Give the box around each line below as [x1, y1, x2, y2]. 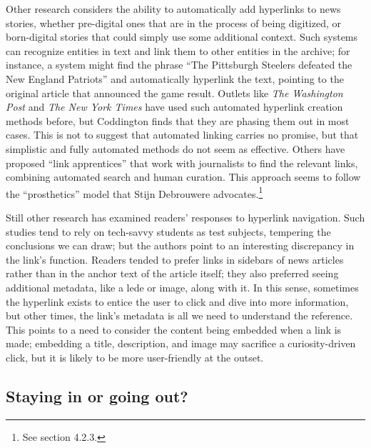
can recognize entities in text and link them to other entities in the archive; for [6, 43, 350, 58]
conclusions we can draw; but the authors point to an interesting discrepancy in [6, 238, 355, 253]
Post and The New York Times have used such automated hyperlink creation [6, 99, 343, 114]
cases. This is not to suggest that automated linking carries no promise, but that [6, 127, 359, 142]
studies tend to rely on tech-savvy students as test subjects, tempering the [6, 224, 331, 239]
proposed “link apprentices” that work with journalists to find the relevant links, [6, 155, 358, 170]
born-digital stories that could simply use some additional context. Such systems [6, 29, 358, 44]
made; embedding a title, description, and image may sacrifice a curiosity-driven [6, 336, 356, 351]
